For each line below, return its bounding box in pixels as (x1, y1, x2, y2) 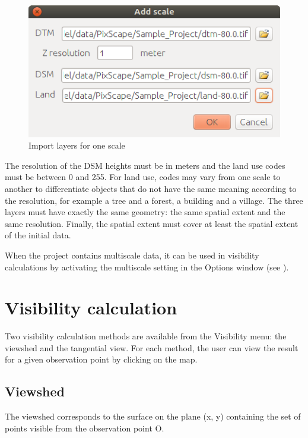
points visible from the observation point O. (5, 421, 164, 434)
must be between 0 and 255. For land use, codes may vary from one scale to (5, 171, 281, 183)
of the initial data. (5, 229, 71, 241)
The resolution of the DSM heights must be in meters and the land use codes (5, 159, 285, 171)
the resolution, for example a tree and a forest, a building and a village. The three (5, 194, 303, 206)
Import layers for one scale (28, 139, 125, 152)
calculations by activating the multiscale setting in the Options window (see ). (5, 260, 289, 273)
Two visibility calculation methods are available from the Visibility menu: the (5, 330, 287, 342)
